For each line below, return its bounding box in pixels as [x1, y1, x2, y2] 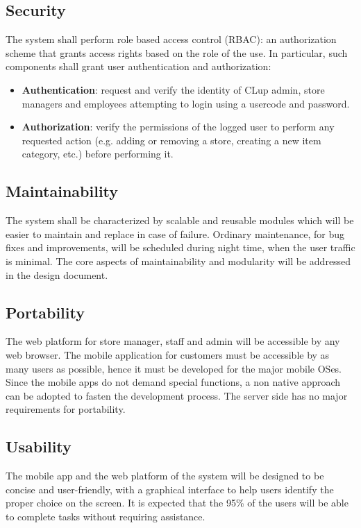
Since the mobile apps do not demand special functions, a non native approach [6, 375, 341, 389]
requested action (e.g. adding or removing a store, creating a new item [22, 133, 321, 147]
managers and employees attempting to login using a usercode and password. [22, 96, 350, 110]
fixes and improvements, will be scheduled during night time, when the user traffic [6, 240, 355, 255]
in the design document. [6, 267, 108, 282]
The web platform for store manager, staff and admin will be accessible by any [6, 334, 340, 348]
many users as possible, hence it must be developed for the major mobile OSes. [6, 361, 342, 375]
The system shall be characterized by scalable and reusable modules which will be [6, 213, 354, 228]
